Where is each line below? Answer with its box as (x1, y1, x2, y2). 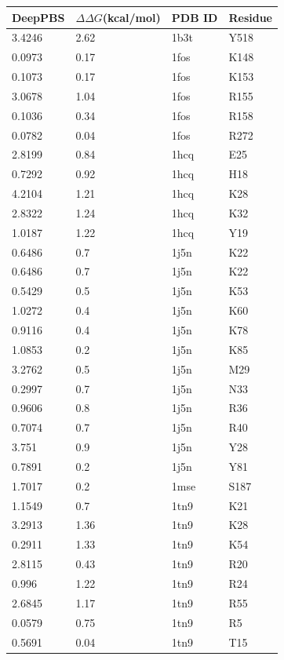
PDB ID (171, 9, 218, 25)
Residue (228, 9, 272, 25)
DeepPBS (12, 9, 65, 25)
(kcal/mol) (102, 9, 161, 25)
